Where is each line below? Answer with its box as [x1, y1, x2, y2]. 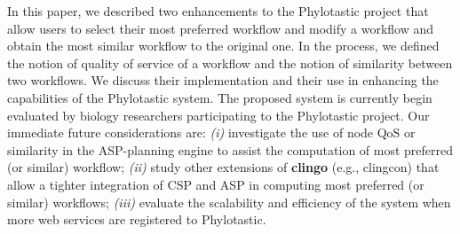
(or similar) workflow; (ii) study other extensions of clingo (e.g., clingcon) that [7, 158, 440, 176]
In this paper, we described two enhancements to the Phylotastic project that [7, 2, 429, 19]
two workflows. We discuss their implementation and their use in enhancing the [7, 71, 439, 90]
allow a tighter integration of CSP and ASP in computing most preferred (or [7, 175, 424, 193]
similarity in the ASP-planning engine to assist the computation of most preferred [7, 140, 454, 159]
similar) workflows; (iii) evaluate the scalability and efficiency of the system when [7, 192, 451, 211]
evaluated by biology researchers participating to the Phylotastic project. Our [7, 105, 430, 124]
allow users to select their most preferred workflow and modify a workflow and [7, 19, 434, 37]
